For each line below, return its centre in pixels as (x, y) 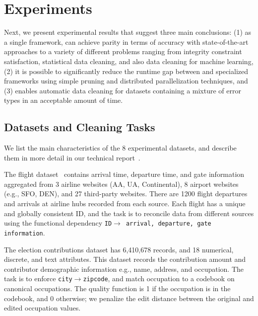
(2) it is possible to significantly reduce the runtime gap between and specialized (126, 71)
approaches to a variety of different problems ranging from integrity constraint (123, 51)
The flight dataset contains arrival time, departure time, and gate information (124, 174)
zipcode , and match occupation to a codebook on (159, 278)
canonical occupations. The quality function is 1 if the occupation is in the (117, 288)
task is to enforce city (38, 278)
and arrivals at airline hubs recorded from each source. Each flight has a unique (125, 203)
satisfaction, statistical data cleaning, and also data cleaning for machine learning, (129, 61)
